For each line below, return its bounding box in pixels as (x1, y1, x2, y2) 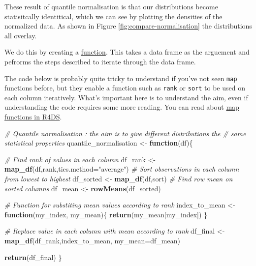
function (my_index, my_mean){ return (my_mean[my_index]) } (4, 209, 208, 219)
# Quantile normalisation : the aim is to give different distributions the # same (4, 128, 246, 138)
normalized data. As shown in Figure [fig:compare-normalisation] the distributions (4, 21, 252, 31)
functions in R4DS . (4, 112, 62, 122)
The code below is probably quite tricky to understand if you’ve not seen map (4, 73, 237, 83)
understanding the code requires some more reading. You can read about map (4, 102, 239, 112)
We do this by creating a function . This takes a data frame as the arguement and (4, 47, 250, 57)
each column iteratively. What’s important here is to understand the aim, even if (4, 92, 248, 102)
